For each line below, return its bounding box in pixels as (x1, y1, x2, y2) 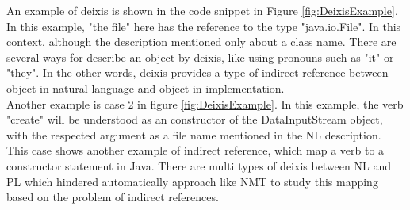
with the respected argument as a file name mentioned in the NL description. (6, 126, 381, 143)
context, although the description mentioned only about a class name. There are (6, 33, 397, 50)
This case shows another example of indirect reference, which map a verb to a (6, 142, 385, 158)
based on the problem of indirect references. (6, 189, 219, 205)
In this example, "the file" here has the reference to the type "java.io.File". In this (6, 17, 401, 34)
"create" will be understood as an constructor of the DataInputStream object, (6, 111, 383, 128)
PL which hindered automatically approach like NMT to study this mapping (6, 173, 378, 189)
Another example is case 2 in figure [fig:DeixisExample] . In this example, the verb (6, 95, 404, 112)
